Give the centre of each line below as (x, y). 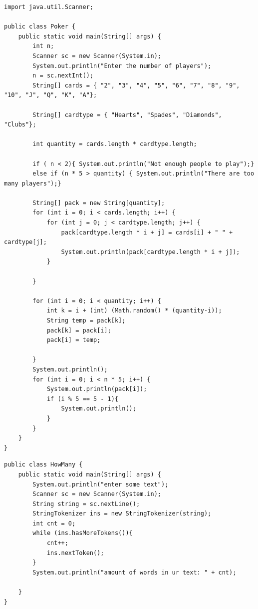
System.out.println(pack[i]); (97, 389)
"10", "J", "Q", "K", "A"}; (51, 95)
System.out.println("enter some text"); (101, 484)
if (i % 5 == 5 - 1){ (83, 399)
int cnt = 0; (54, 523)
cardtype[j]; (25, 242)
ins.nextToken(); (75, 553)
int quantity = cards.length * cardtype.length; (115, 144)
